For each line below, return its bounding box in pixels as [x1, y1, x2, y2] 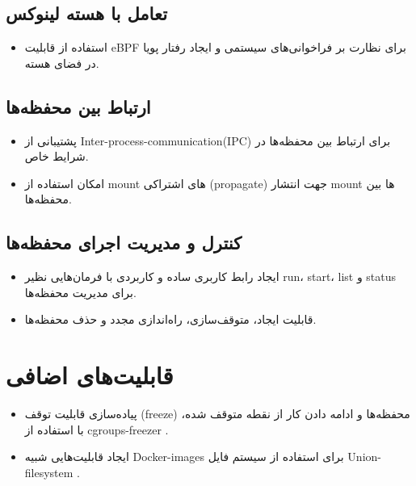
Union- [347, 448, 381, 465]
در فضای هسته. [24, 54, 99, 71]
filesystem [24, 463, 74, 480]
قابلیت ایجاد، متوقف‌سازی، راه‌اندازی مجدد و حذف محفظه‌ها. [24, 311, 317, 328]
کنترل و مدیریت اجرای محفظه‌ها [6, 230, 242, 255]
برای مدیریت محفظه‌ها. [24, 283, 137, 300]
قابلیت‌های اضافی [6, 358, 174, 392]
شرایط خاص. [24, 148, 89, 165]
